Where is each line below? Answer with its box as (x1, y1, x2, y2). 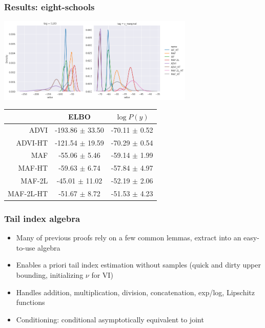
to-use (16, 242, 35, 253)
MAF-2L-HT (8, 188, 48, 198)
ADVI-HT (16, 137, 48, 148)
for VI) (91, 269, 113, 280)
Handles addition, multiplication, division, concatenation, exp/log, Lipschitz (16, 286, 255, 297)
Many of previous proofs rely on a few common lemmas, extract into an (16, 232, 241, 243)
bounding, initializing (16, 269, 84, 280)
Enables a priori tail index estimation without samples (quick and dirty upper (16, 259, 261, 270)
